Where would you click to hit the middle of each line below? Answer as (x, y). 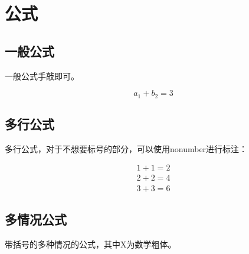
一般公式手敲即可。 (42, 75)
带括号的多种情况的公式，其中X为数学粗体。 (91, 244)
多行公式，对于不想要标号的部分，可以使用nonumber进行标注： (126, 148)
